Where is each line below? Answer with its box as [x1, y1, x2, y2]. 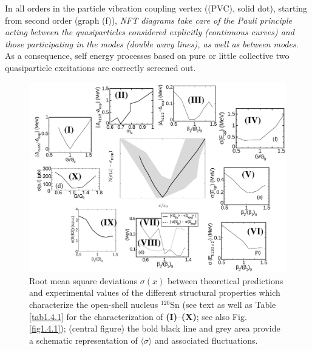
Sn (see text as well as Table [170, 298, 276, 310]
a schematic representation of [29, 333, 138, 346]
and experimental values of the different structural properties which [29, 286, 280, 299]
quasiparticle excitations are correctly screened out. [5, 61, 196, 73]
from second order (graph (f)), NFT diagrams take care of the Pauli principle [5, 13, 292, 26]
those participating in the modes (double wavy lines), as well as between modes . [5, 37, 299, 50]
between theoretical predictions [167, 274, 283, 287]
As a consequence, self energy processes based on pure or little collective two [5, 49, 290, 62]
